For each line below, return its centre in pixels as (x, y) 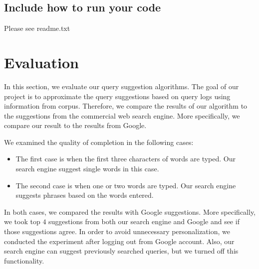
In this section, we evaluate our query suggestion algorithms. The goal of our (122, 86)
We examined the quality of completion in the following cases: (99, 142)
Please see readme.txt (37, 28)
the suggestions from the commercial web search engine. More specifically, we (122, 115)
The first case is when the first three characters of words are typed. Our (126, 159)
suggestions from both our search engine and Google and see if (144, 221)
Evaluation (41, 62)
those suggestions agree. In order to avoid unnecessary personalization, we (117, 231)
